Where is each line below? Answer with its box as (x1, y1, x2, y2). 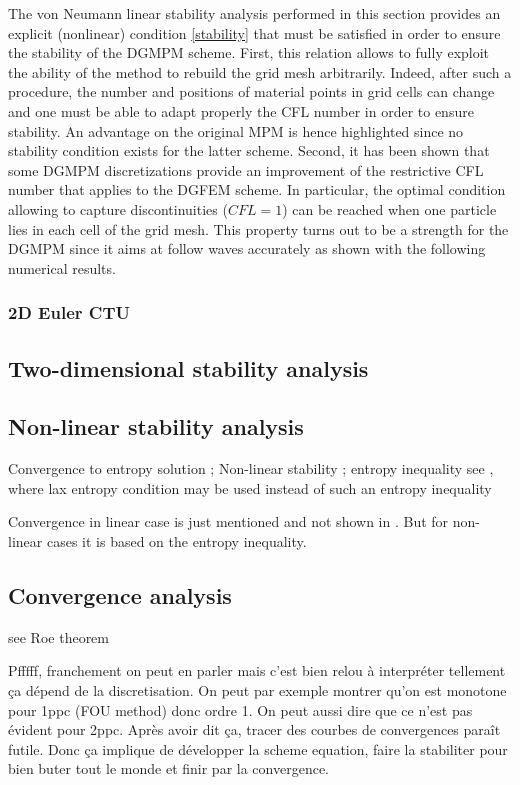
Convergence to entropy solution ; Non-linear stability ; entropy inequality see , (8, 458, 494, 479)
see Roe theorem (8, 626, 109, 647)
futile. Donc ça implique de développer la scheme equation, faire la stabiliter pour (8, 738, 508, 759)
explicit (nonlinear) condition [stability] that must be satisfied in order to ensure (8, 22, 501, 43)
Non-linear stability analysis (8, 411, 304, 442)
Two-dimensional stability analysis (8, 352, 369, 383)
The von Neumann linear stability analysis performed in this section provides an (8, 3, 501, 23)
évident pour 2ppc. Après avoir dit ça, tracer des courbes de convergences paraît (8, 719, 501, 740)
